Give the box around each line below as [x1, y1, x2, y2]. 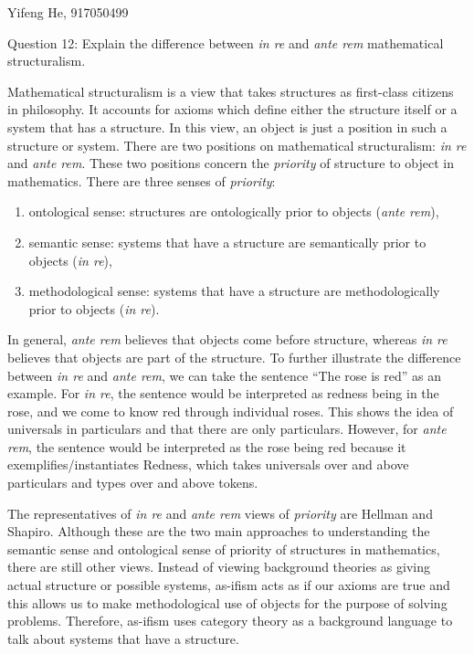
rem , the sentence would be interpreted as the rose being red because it [7, 437, 406, 456]
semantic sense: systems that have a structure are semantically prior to [28, 232, 427, 251]
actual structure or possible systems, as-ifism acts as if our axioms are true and [7, 575, 450, 595]
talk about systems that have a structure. [7, 628, 239, 648]
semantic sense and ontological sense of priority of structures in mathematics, [7, 539, 440, 558]
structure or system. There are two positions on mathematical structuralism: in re [7, 135, 467, 154]
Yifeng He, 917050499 [7, 3, 129, 21]
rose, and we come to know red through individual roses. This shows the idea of [7, 401, 454, 420]
